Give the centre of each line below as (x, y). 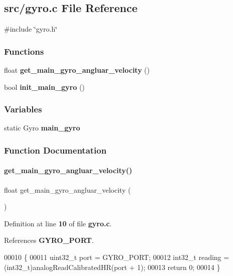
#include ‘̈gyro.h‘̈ (31, 29)
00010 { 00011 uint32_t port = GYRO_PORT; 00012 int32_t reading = (117, 257)
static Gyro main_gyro (42, 128)
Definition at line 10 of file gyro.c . (58, 223)
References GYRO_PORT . (49, 240)
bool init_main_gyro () (45, 87)
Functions (24, 51)
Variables (23, 109)
